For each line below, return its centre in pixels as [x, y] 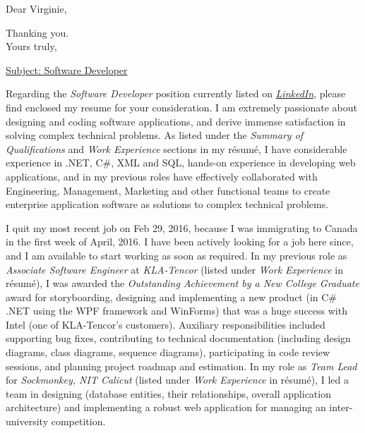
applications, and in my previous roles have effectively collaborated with [162, 176]
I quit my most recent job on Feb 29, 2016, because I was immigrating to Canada [182, 227]
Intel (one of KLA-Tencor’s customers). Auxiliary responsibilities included [166, 324]
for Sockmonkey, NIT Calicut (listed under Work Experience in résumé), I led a [177, 380]
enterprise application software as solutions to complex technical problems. [167, 204]
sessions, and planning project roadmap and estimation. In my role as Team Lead [181, 366]
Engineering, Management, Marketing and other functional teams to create [168, 190]
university [27, 421]
